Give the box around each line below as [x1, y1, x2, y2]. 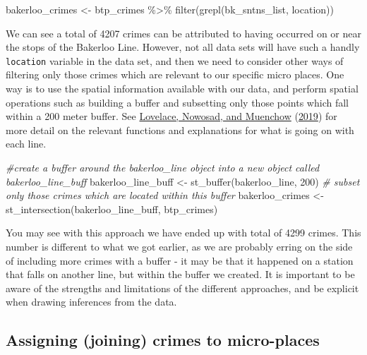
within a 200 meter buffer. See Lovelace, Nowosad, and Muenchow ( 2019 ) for [6, 109, 337, 124]
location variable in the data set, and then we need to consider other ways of [6, 53, 344, 68]
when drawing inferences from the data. [6, 294, 177, 309]
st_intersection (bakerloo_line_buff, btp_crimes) [6, 201, 218, 216]
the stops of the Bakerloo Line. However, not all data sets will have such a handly [6, 40, 360, 54]
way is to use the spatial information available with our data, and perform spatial [6, 81, 359, 96]
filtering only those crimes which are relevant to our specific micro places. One [6, 67, 344, 82]
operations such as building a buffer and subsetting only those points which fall [6, 95, 349, 109]
